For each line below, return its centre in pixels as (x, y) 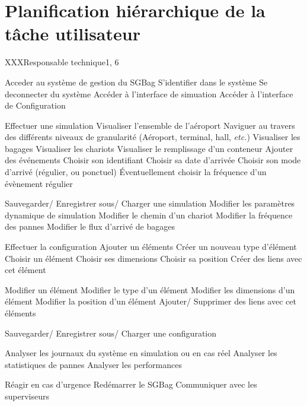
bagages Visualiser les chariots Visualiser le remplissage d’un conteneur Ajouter (149, 148)
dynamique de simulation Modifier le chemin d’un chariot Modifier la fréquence (149, 215)
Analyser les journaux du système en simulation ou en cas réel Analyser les (141, 353)
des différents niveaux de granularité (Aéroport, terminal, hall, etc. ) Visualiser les (153, 137)
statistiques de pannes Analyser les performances (93, 364)
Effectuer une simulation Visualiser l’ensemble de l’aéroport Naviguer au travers (150, 125)
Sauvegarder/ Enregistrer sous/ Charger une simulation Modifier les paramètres (150, 203)
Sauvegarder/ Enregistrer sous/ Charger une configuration (111, 333)
